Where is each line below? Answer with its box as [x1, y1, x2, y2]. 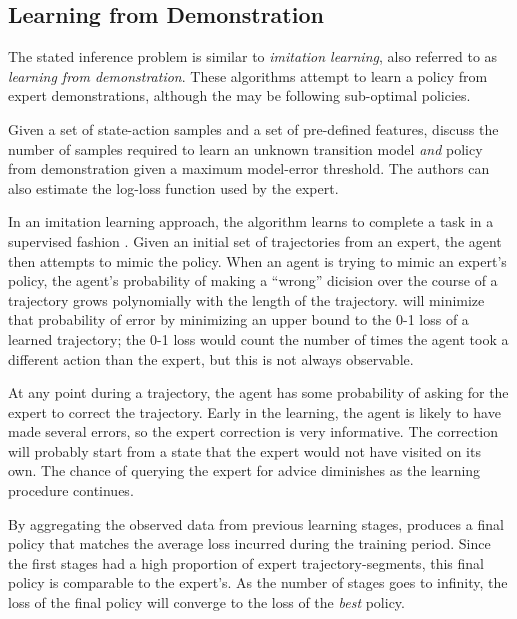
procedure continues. [8, 480, 134, 501]
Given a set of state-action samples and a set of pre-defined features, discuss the [8, 118, 499, 139]
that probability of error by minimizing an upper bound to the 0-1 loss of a [8, 309, 469, 330]
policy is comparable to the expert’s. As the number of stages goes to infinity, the [8, 572, 508, 593]
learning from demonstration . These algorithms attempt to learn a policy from [8, 65, 488, 86]
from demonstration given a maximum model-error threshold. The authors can [8, 158, 490, 179]
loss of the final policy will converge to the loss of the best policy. [8, 592, 405, 613]
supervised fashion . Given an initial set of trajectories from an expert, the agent [8, 230, 502, 251]
